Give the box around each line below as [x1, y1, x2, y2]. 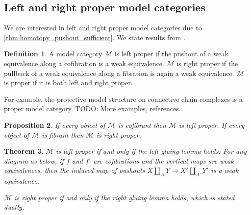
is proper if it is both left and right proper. [4, 77, 133, 88]
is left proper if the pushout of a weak [114, 48, 228, 59]
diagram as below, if [4, 155, 64, 166]
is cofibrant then [118, 119, 166, 130]
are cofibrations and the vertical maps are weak [93, 155, 234, 166]
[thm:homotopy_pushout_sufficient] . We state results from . [4, 32, 185, 42]
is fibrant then [42, 129, 84, 140]
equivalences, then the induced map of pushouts [4, 165, 145, 175]
